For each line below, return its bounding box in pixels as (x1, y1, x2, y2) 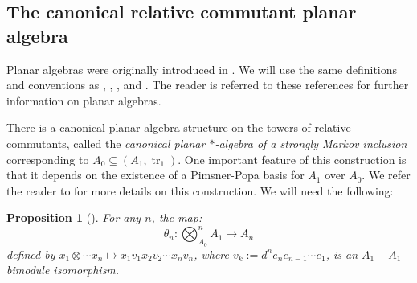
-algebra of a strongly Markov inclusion (215, 134, 407, 151)
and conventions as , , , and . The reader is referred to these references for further (6, 76, 409, 93)
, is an (325, 245, 358, 262)
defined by (6, 245, 55, 262)
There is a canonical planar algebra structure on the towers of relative (6, 119, 351, 136)
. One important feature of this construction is (178, 150, 407, 167)
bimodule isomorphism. (6, 261, 120, 278)
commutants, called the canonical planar (6, 134, 206, 151)
